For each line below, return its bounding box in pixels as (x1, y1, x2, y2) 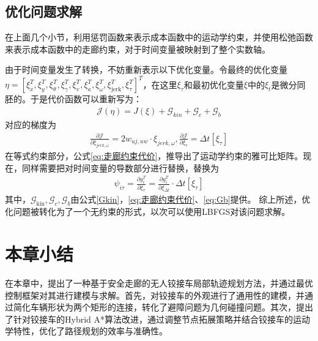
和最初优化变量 (183, 78, 244, 91)
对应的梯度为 (5, 118, 56, 130)
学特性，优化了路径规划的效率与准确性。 (5, 324, 168, 337)
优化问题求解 (5, 2, 82, 21)
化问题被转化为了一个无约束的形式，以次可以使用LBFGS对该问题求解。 (5, 205, 290, 218)
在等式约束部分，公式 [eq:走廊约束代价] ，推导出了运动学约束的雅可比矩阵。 (5, 149, 303, 162)
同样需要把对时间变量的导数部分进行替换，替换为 (21, 161, 219, 174)
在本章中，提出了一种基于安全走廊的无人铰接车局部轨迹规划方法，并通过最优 (5, 276, 313, 289)
